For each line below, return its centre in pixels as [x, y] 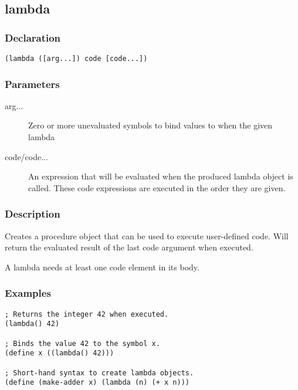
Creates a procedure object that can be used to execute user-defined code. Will [147, 235]
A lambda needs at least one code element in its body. [102, 267]
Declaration [33, 37]
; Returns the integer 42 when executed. [87, 314]
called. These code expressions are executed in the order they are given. [157, 187]
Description [33, 214]
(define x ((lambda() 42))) [60, 353]
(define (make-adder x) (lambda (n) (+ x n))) [97, 383]
